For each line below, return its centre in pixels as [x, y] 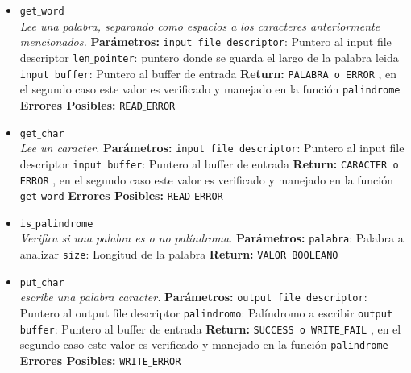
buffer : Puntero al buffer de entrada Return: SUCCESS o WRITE [180, 328]
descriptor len [55, 57]
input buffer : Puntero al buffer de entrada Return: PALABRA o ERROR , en [208, 73]
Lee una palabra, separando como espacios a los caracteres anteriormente [200, 25]
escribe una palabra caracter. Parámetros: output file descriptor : [193, 297]
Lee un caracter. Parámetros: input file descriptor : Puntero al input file [212, 148]
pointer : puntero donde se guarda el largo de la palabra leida [246, 57]
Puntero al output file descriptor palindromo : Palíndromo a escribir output [206, 313]
